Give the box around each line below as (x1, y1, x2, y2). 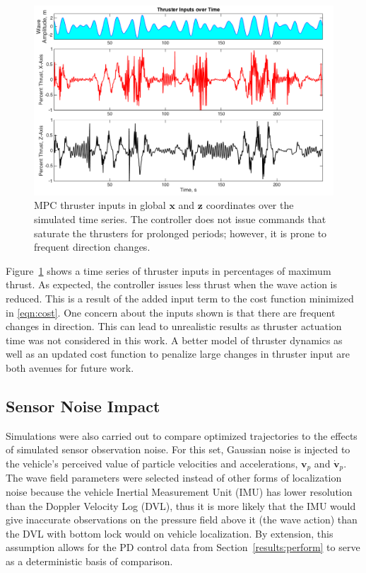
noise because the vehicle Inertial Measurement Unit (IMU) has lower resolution (6, 484, 353, 499)
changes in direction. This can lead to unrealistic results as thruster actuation (6, 319, 342, 334)
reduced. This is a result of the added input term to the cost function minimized (6, 291, 354, 306)
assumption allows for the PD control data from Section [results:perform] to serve (6, 540, 360, 555)
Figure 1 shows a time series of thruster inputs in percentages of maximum (6, 263, 331, 278)
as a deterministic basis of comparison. (6, 554, 173, 569)
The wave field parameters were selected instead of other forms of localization (6, 470, 342, 485)
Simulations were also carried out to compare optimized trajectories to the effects (6, 428, 358, 443)
